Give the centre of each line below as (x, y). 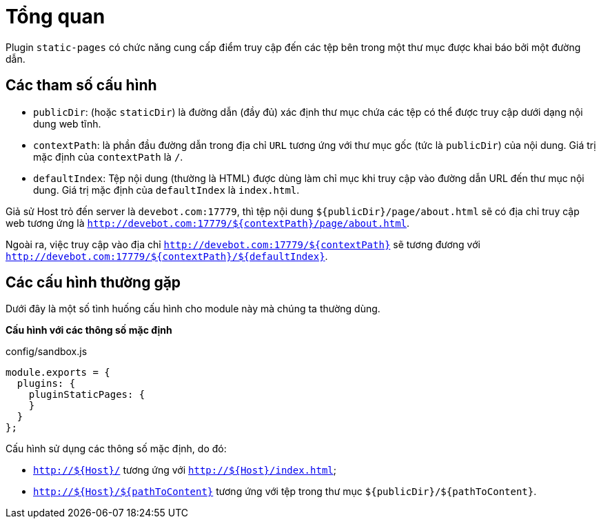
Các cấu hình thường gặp (93, 283)
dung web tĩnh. (67, 123)
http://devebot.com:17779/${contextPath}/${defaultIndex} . (167, 256)
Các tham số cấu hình (81, 85)
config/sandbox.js (47, 352)
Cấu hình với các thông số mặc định (89, 330)
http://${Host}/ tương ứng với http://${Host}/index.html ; (185, 470)
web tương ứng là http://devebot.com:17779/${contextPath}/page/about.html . (208, 223)
